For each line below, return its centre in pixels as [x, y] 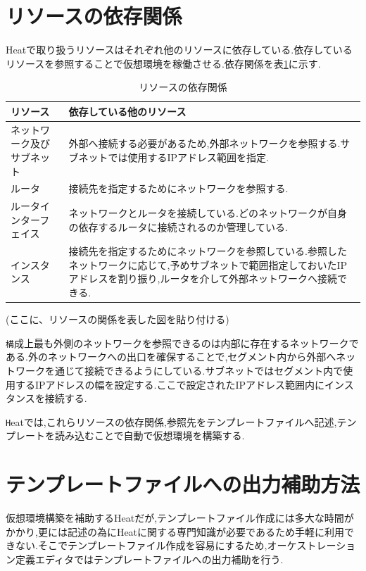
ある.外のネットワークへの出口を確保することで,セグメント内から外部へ [171, 357]
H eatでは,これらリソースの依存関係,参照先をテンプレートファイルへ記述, [171, 421]
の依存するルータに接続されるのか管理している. [178, 226]
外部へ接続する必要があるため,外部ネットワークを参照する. [204, 143]
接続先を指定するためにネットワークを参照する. [178, 188]
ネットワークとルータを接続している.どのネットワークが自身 [208, 213]
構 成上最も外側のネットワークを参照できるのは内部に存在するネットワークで [182, 343]
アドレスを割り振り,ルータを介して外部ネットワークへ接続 [203, 278]
